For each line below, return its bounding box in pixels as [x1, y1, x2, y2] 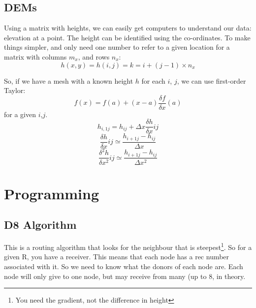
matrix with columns [4, 51, 67, 62]
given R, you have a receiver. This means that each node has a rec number [4, 251, 229, 262]
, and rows [78, 51, 110, 62]
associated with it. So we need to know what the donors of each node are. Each [4, 261, 243, 271]
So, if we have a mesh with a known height [4, 75, 133, 86]
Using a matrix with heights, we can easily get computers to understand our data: [4, 23, 252, 33]
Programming [4, 183, 99, 203]
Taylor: [4, 85, 26, 95]
